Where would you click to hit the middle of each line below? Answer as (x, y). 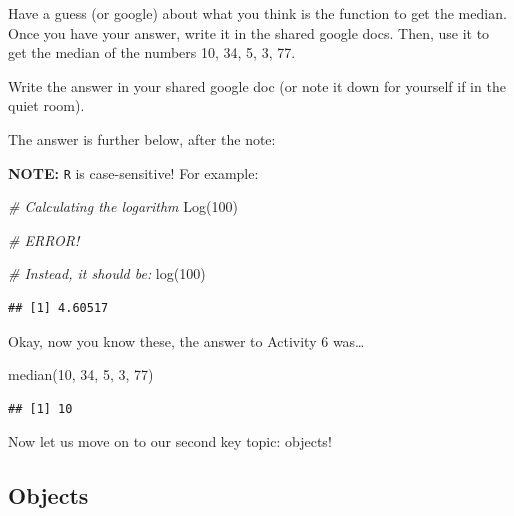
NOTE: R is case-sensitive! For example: (133, 172)
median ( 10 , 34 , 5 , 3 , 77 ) (81, 374)
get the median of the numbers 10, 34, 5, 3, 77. (152, 52)
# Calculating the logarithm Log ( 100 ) (123, 206)
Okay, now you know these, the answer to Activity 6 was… (186, 340)
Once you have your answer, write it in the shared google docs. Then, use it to (249, 32)
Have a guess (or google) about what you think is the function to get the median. (257, 13)
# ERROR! (44, 239)
